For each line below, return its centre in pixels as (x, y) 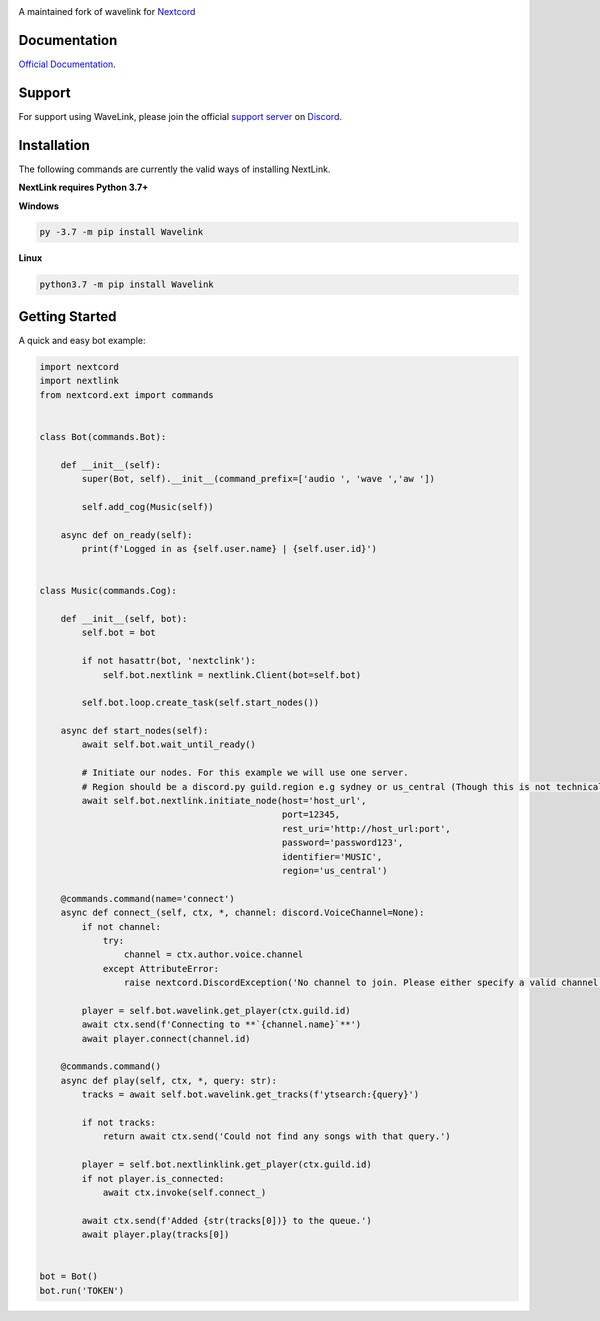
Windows (38, 206)
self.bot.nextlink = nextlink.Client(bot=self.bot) (232, 674)
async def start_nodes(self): (134, 731)
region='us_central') (334, 870)
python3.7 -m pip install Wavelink (126, 284)
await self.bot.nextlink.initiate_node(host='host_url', (224, 801)
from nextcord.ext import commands (126, 394)
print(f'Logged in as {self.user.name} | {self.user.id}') (229, 549)
